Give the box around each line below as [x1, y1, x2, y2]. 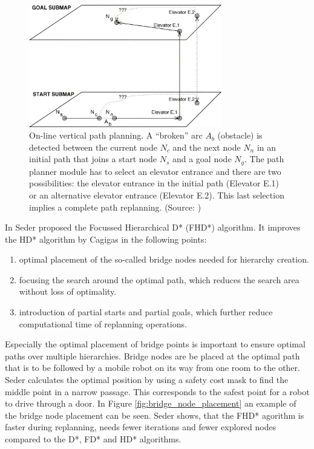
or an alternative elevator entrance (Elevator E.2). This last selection [29, 188, 284, 201]
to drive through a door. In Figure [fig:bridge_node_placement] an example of [5, 397, 296, 410]
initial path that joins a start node [29, 152, 157, 165]
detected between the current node [29, 140, 158, 153]
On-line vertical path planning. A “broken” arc [29, 129, 203, 142]
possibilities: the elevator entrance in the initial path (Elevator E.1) [29, 177, 279, 189]
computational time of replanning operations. [19, 317, 187, 330]
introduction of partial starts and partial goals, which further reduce [19, 306, 273, 318]
